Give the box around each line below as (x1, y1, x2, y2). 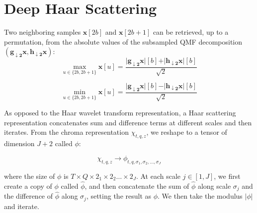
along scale (197, 180, 231, 191)
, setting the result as (86, 191, 152, 201)
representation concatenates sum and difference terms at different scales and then (4, 117, 252, 127)
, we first (214, 170, 241, 181)
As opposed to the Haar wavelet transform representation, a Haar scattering (4, 107, 236, 118)
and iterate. (4, 201, 39, 211)
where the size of (4, 170, 55, 181)
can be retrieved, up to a (153, 27, 229, 37)
